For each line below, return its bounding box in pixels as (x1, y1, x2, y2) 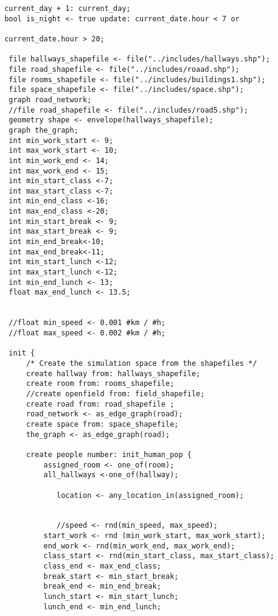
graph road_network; (9, 95, 92, 104)
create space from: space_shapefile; (26, 419, 179, 429)
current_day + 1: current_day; (4, 4, 131, 13)
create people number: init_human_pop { (26, 450, 192, 459)
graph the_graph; (9, 125, 78, 135)
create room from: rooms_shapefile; (26, 379, 175, 388)
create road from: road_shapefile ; (26, 399, 175, 408)
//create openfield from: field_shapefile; (26, 389, 205, 398)
